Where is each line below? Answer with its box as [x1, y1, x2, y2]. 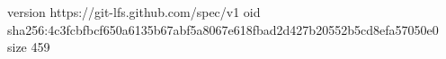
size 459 [7, 38, 50, 56]
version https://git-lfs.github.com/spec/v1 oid [7, 3, 261, 21]
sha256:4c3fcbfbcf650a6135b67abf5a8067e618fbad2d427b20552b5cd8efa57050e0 [7, 20, 439, 38]
